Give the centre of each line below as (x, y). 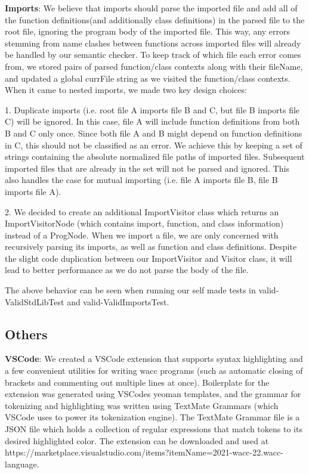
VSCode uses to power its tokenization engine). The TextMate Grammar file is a (152, 417)
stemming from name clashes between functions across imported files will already (153, 43)
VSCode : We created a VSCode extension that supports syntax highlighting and (154, 359)
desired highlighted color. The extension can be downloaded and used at (137, 440)
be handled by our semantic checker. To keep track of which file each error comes (153, 55)
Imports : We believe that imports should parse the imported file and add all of (151, 8)
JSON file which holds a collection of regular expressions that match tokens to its (154, 429)
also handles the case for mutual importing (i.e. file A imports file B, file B (141, 180)
